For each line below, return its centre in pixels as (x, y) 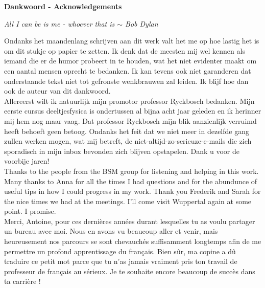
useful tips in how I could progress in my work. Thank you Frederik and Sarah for (132, 191)
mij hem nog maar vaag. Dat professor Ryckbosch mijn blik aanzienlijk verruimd (130, 120)
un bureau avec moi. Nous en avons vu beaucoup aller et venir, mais (111, 231)
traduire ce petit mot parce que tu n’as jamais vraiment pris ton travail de (121, 261)
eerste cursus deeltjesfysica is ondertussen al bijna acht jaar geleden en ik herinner (133, 111)
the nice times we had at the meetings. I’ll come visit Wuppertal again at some (128, 201)
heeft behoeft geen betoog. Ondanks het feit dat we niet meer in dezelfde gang (127, 131)
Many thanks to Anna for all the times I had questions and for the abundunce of (131, 181)
